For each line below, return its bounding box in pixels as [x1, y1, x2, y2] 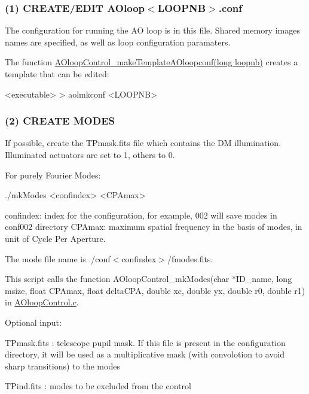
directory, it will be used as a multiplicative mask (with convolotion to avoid [5, 348, 285, 360]
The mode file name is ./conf [5, 252, 111, 265]
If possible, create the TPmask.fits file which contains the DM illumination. [5, 137, 282, 149]
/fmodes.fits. [167, 252, 213, 265]
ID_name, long [236, 272, 292, 285]
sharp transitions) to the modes [5, 359, 120, 372]
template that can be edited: [5, 68, 109, 80]
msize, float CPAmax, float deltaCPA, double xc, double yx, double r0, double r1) [5, 284, 305, 296]
